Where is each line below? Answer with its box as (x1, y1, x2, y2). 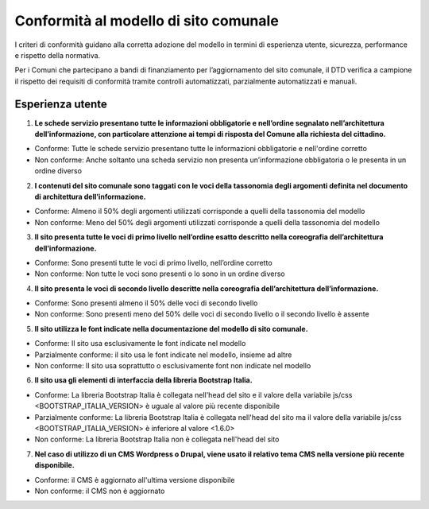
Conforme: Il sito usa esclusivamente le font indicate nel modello (34, 339, 246, 348)
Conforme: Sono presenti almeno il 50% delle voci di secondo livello (34, 298, 258, 308)
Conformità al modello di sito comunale (14, 12, 280, 29)
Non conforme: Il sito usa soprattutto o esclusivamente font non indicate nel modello (34, 361, 311, 371)
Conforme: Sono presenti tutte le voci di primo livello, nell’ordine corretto (34, 258, 273, 267)
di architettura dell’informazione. (34, 192, 146, 201)
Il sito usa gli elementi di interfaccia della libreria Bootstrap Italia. (34, 375, 253, 385)
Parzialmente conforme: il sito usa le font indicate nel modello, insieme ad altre (34, 350, 292, 359)
